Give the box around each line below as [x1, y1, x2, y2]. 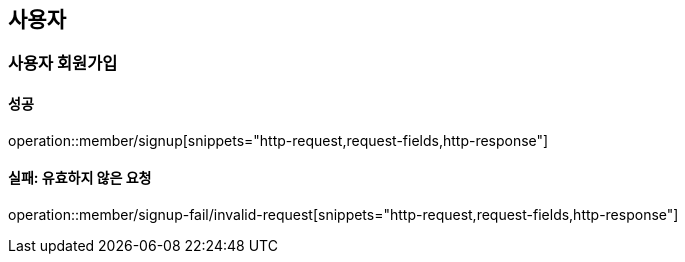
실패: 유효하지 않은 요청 [8, 169, 152, 187]
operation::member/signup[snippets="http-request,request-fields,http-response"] [8, 131, 549, 149]
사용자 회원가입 [8, 53, 118, 74]
